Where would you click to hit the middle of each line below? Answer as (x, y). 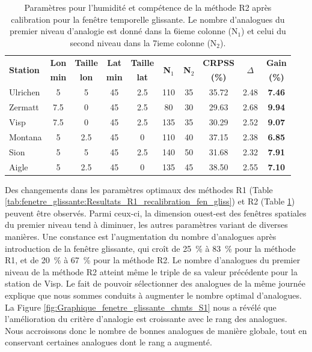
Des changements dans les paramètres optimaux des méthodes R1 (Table (139, 189)
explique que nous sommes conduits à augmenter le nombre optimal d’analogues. (153, 295)
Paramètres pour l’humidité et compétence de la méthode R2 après (148, 7)
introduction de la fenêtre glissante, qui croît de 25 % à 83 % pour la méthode (150, 248)
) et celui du (264, 31)
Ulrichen (25, 92)
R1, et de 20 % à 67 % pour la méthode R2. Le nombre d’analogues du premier (153, 260)
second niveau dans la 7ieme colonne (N (143, 42)
